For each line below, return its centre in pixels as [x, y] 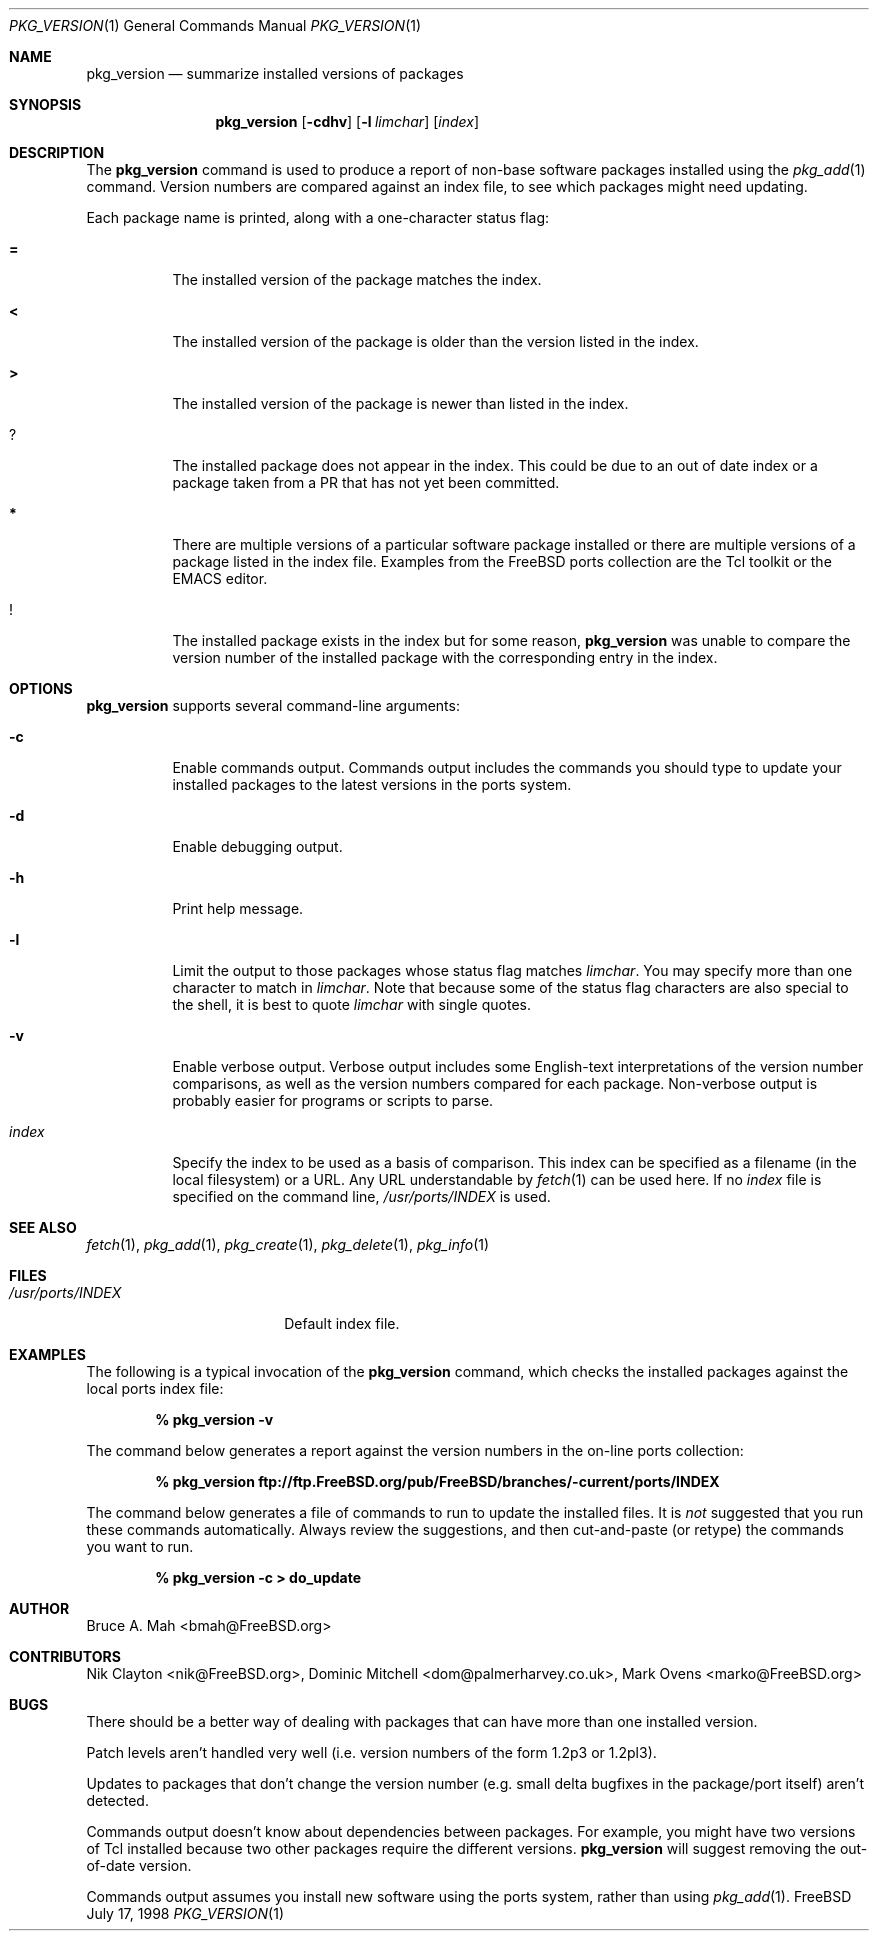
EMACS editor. [220, 578]
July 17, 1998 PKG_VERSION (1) [185, 1913]
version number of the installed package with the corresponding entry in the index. [445, 657]
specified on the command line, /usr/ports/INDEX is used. [361, 1196]
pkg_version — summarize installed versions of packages [275, 73]
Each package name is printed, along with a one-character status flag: [318, 217]
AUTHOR [39, 1608]
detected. [117, 1800]
